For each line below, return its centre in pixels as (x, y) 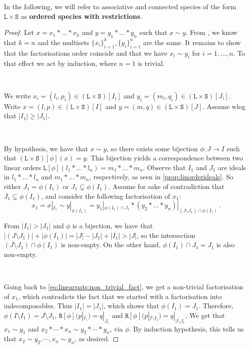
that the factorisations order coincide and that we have (86, 53)
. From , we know (211, 32)
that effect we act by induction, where (60, 63)
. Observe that (164, 167)
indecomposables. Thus (38, 306)
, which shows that (131, 306)
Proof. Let (19, 32)
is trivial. (151, 63)
